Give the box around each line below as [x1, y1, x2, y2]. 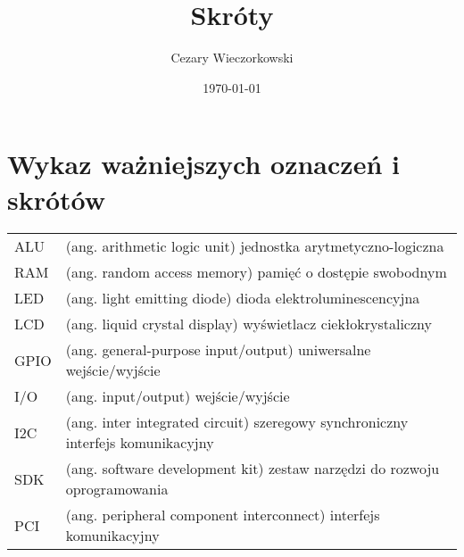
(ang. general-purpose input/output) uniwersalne [65, 339, 371, 361]
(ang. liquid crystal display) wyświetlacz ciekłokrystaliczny [65, 313, 432, 335]
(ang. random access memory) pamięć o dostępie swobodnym [65, 262, 447, 283]
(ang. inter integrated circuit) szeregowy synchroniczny [65, 412, 409, 433]
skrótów [7, 180, 106, 217]
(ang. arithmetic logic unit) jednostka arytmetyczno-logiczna [65, 236, 444, 257]
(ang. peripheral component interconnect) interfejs [65, 504, 380, 526]
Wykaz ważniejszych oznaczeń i [7, 145, 400, 182]
